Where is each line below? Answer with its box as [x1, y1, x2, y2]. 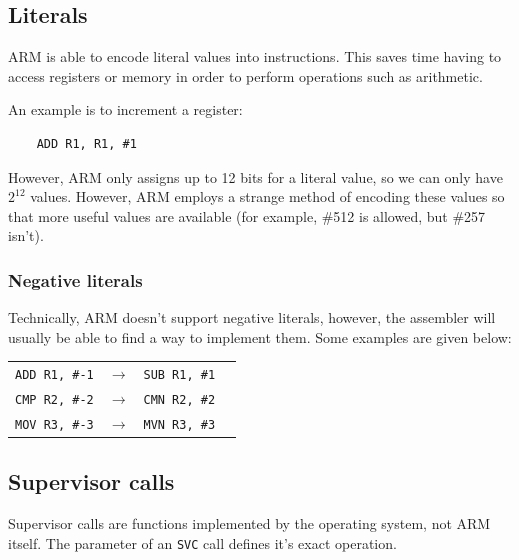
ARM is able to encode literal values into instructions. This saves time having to [8, 46, 502, 67]
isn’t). [8, 225, 44, 246]
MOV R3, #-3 [15, 417, 94, 432]
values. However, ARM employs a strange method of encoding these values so [30, 186, 505, 207]
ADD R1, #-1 [15, 368, 94, 383]
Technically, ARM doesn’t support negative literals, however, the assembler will [8, 307, 496, 328]
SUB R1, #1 [143, 368, 216, 383]
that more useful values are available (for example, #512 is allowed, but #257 [8, 205, 486, 226]
